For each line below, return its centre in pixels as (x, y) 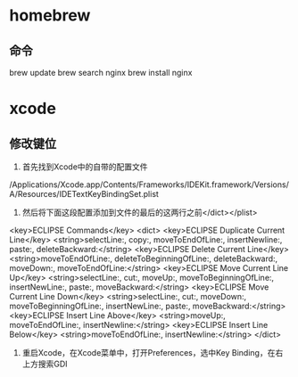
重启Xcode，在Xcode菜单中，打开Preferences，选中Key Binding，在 (149, 352)
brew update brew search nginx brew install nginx (101, 73)
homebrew (50, 16)
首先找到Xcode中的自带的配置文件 (85, 167)
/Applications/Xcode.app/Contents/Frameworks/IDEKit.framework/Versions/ (149, 184)
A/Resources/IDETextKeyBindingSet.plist (84, 194)
